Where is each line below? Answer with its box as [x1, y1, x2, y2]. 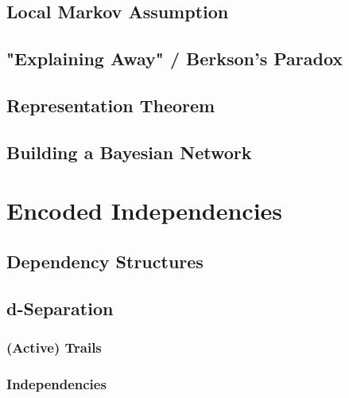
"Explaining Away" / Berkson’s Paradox [6, 46, 343, 71]
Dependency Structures [6, 248, 204, 273]
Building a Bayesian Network [6, 139, 252, 164]
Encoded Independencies [6, 194, 283, 227]
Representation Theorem [6, 92, 215, 117]
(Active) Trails [6, 337, 102, 357]
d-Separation [6, 295, 114, 320]
